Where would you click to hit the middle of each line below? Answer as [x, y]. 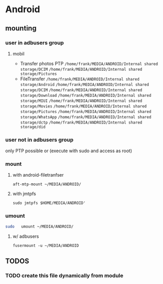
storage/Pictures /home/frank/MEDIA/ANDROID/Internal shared [86, 111]
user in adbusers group [35, 43]
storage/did [33, 127]
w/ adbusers [26, 236]
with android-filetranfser [38, 175]
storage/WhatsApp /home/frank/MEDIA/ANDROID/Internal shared [86, 117]
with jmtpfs [24, 194]
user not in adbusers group [39, 139]
